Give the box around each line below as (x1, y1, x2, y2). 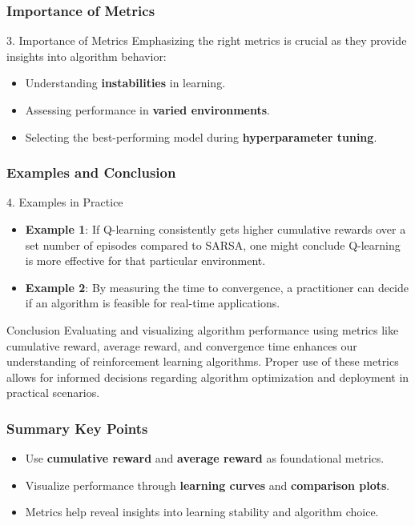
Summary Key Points (6, 418, 148, 438)
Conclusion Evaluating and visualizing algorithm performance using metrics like (6, 321, 399, 338)
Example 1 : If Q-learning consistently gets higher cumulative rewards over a (25, 221, 406, 237)
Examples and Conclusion (6, 162, 176, 182)
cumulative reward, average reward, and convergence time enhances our (6, 337, 357, 354)
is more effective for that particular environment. (25, 252, 266, 269)
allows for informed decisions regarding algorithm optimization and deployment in (6, 368, 409, 385)
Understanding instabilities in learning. (25, 74, 226, 91)
